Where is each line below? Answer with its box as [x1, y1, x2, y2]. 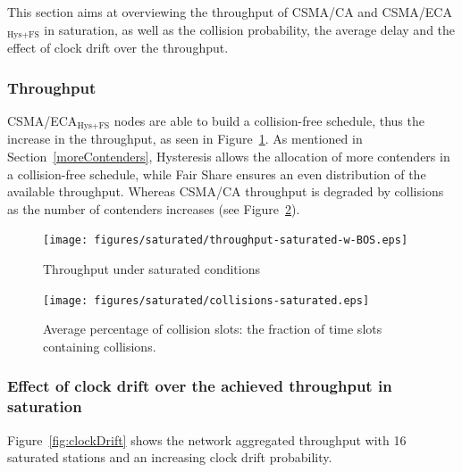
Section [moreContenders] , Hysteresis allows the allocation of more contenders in [7, 146, 450, 165]
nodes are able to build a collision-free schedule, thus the [113, 111, 424, 129]
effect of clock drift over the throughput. [7, 38, 229, 57]
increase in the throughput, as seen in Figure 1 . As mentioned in [7, 129, 363, 148]
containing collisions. [43, 336, 156, 355]
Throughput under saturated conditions [43, 259, 260, 277]
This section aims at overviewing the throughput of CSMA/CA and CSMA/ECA [7, 3, 452, 21]
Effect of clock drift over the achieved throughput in [7, 375, 392, 397]
